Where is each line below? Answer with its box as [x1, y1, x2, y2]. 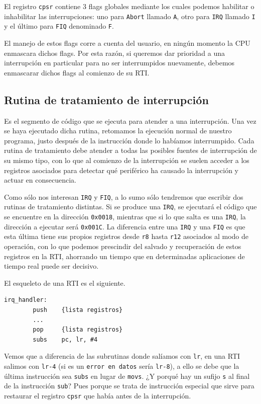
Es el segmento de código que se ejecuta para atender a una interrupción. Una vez [4, 115, 256, 126]
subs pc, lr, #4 [33, 336, 98, 343]
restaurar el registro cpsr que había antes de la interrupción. [4, 390, 191, 400]
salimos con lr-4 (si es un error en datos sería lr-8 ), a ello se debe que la [4, 360, 239, 371]
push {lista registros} [33, 306, 123, 313]
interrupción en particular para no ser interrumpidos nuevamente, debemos [4, 57, 235, 68]
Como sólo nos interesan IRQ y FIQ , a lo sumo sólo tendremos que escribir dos [4, 191, 243, 202]
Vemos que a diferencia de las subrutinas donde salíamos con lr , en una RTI [4, 351, 240, 361]
